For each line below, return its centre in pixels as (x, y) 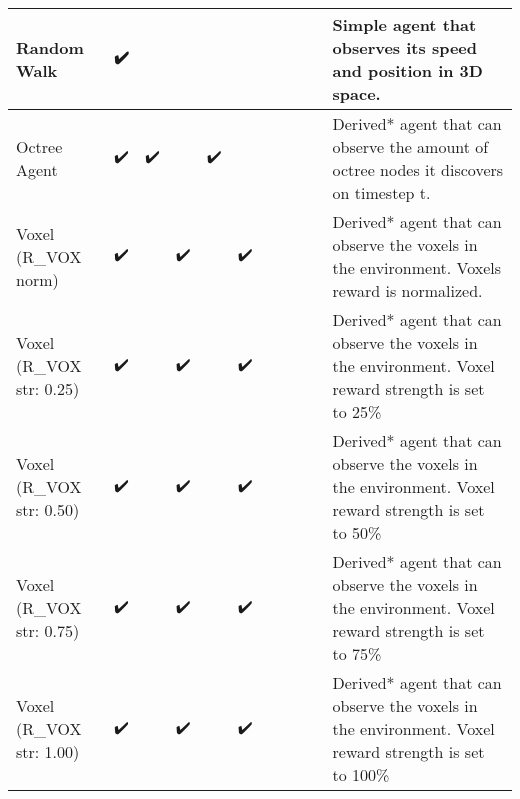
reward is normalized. (407, 290)
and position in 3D (407, 70)
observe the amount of (410, 146)
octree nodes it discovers (418, 169)
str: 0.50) (48, 509)
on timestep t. (381, 192)
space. (356, 93)
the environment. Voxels (417, 267)
